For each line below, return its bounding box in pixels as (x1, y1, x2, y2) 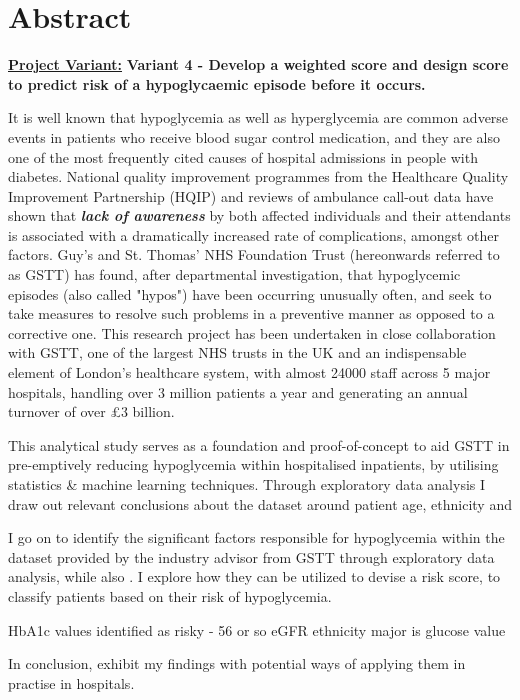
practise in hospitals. (8, 672, 135, 693)
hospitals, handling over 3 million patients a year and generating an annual (8, 381, 468, 402)
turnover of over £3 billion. (8, 401, 175, 422)
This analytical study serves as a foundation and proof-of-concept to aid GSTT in (8, 434, 510, 455)
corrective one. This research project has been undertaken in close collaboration (8, 322, 496, 343)
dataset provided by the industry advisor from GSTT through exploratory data (8, 546, 495, 567)
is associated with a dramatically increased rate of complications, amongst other (8, 224, 499, 245)
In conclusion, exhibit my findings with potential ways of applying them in (8, 653, 466, 674)
